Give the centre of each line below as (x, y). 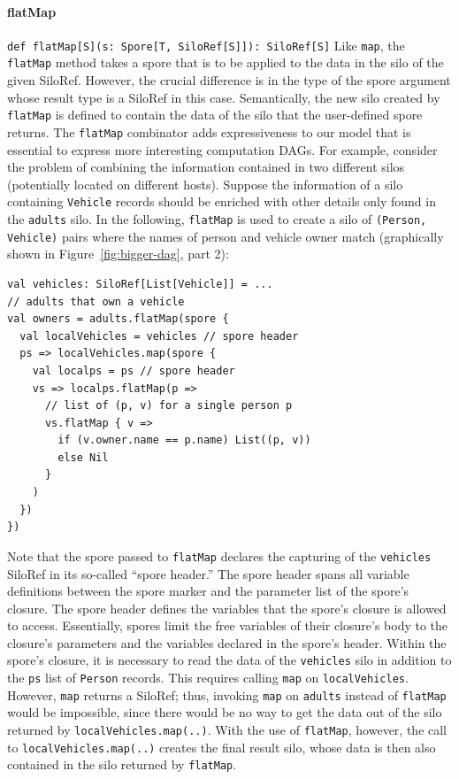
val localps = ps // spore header (134, 370)
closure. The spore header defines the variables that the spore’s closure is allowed (227, 608)
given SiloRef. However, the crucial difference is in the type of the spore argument (229, 80)
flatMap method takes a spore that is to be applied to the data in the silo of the (226, 62)
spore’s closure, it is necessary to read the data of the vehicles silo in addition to (229, 660)
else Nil (83, 457)
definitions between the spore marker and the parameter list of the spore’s (208, 591)
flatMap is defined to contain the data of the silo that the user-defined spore (215, 115)
